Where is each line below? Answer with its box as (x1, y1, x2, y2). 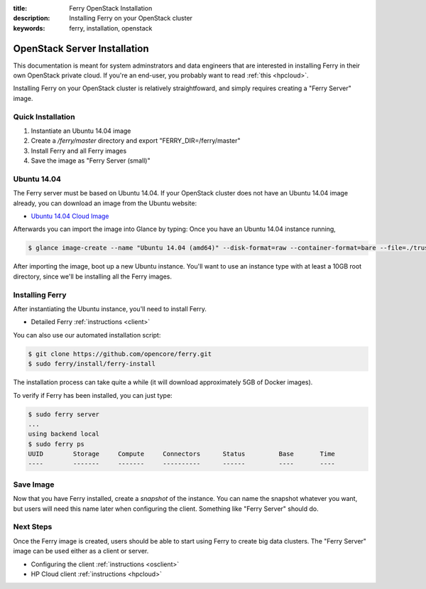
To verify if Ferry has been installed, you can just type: (13, 391, 173, 399)
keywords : (13, 23, 45, 32)
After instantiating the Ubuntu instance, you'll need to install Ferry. (13, 304, 207, 313)
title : (13, 4, 28, 12)
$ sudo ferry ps (28, 440, 85, 448)
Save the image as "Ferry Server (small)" (31, 156, 151, 165)
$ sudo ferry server (28, 410, 99, 418)
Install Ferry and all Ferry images (31, 146, 127, 155)
